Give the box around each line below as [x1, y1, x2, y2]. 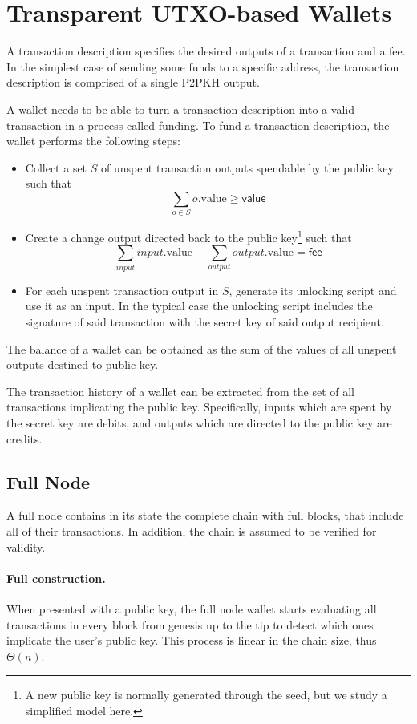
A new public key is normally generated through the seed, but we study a [25, 686, 387, 703]
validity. [6, 538, 46, 555]
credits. [6, 430, 43, 447]
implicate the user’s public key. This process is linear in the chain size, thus [6, 632, 377, 649]
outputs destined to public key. [6, 356, 159, 373]
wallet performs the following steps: [6, 132, 180, 149]
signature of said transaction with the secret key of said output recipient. [25, 313, 384, 330]
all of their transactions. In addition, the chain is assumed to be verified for [6, 522, 377, 539]
